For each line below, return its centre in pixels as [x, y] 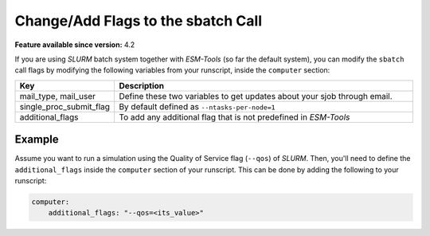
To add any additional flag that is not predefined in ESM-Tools [235, 117]
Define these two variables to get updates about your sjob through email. [256, 96]
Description [142, 85]
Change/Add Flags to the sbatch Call [139, 21]
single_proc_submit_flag [65, 106]
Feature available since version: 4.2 [75, 45]
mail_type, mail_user [57, 96]
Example [37, 140]
